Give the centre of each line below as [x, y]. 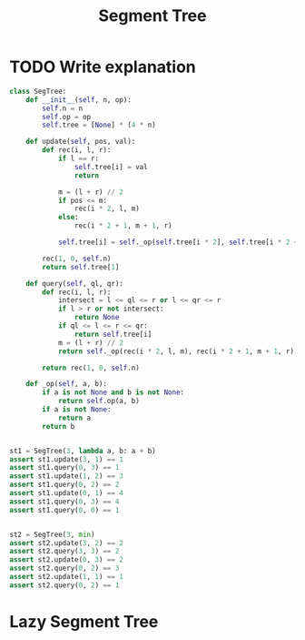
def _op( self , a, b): [66, 384]
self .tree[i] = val [111, 167]
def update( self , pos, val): [81, 142]
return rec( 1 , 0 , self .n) [91, 368]
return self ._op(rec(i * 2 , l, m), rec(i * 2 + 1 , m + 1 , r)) [178, 351]
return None [97, 318]
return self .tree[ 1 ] [81, 267]
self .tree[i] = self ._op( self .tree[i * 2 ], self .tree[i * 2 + [178, 242]
